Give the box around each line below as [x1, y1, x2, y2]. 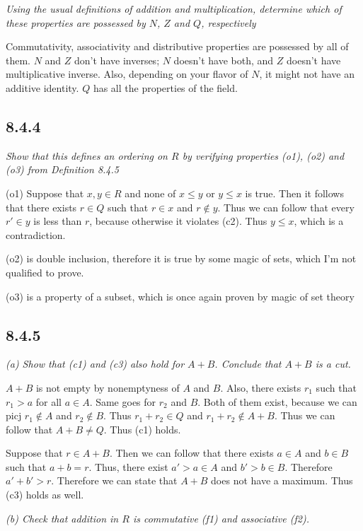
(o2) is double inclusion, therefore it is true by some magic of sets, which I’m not [6, 251, 357, 266]
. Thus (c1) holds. [103, 421, 181, 436]
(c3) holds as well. [6, 487, 84, 502]
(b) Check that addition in [6, 510, 119, 525]
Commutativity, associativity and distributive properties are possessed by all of [6, 39, 349, 54]
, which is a [294, 214, 344, 228]
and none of [125, 185, 176, 200]
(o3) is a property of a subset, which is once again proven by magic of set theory [6, 288, 355, 303]
